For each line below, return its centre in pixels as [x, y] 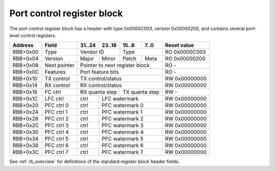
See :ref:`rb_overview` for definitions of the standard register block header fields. [94, 162]
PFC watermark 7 [122, 152]
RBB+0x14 [25, 85]
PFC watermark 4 [123, 132]
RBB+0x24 [25, 112]
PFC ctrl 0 [57, 105]
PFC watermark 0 [122, 105]
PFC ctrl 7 [57, 152]
